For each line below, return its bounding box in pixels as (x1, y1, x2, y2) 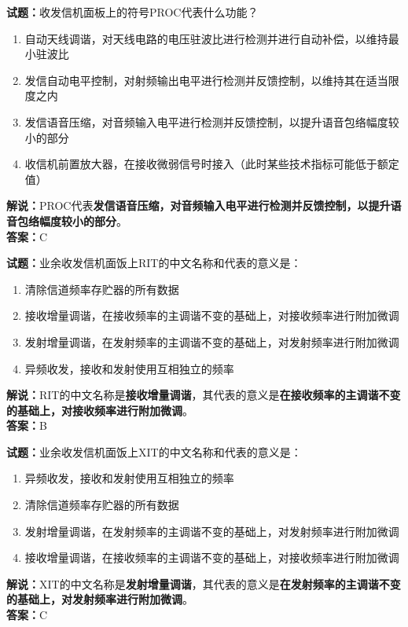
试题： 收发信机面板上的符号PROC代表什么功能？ (6, 4, 259, 20)
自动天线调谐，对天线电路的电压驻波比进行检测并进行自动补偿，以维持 (24, 30, 388, 46)
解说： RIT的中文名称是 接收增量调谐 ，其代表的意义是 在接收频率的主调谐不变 (6, 387, 401, 403)
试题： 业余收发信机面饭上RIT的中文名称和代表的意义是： (6, 255, 302, 271)
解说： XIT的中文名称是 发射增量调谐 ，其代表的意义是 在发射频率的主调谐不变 (6, 575, 401, 592)
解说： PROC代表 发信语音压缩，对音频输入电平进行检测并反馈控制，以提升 (6, 197, 391, 214)
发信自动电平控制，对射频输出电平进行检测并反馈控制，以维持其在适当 (24, 71, 388, 88)
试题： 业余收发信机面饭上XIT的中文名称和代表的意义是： (6, 443, 302, 460)
